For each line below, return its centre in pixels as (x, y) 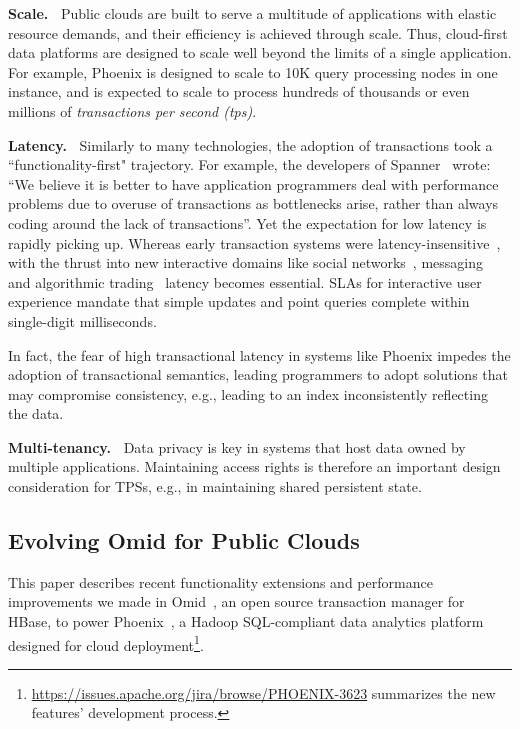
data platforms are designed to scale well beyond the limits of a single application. (260, 52)
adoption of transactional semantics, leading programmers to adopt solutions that (258, 374)
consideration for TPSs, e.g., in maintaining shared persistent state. (215, 486)
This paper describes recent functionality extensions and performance (220, 581)
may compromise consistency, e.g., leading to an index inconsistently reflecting (248, 393)
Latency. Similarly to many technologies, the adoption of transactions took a (250, 144)
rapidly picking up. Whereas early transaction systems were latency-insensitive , (254, 242)
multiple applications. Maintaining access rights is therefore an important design (254, 466)
